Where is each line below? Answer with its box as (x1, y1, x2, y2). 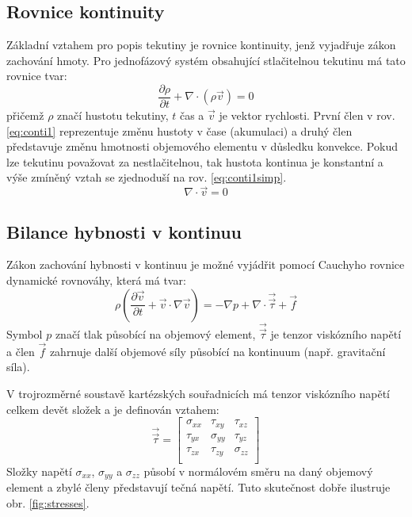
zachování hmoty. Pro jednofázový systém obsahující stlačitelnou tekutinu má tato (6, 52, 406, 68)
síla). (6, 358, 30, 375)
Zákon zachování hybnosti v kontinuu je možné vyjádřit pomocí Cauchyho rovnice (6, 256, 405, 273)
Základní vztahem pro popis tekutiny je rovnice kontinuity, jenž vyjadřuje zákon (6, 36, 396, 53)
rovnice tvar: (6, 67, 67, 84)
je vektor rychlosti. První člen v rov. (219, 107, 395, 124)
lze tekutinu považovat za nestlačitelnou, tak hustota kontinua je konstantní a (6, 153, 383, 170)
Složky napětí (6, 462, 72, 479)
